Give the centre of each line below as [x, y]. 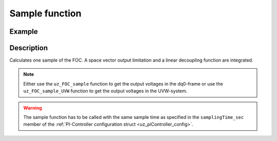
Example [24, 32]
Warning [33, 108]
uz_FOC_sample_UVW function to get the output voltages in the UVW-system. [105, 91]
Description [29, 48]
